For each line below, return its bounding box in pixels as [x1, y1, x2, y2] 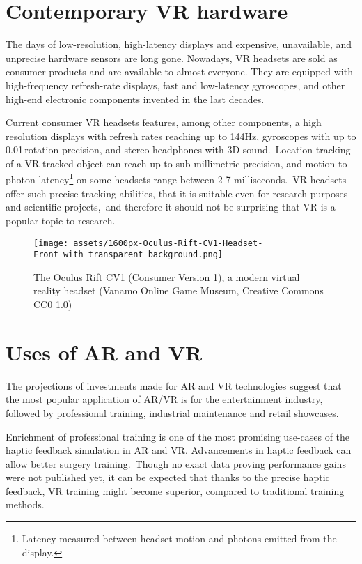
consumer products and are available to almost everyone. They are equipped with [6, 64, 353, 79]
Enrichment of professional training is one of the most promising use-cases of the [6, 429, 350, 443]
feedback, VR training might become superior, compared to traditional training [6, 483, 345, 498]
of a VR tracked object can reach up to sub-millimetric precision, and [6, 155, 302, 170]
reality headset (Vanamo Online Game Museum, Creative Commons [33, 283, 324, 298]
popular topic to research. [6, 213, 116, 227]
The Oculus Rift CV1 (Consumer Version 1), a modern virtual [33, 269, 300, 284]
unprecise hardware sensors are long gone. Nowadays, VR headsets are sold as [6, 50, 338, 65]
